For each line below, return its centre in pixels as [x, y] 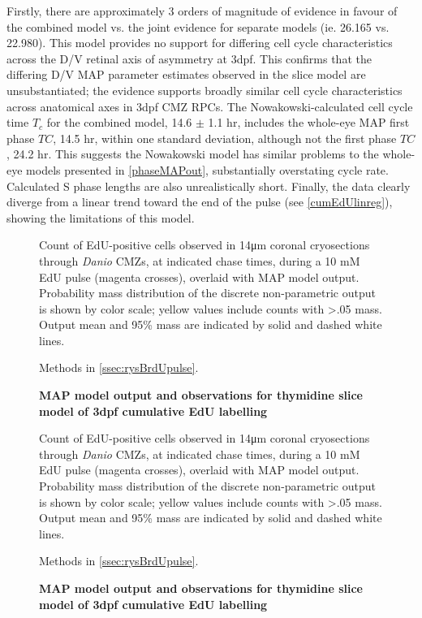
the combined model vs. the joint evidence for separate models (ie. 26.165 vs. [198, 26]
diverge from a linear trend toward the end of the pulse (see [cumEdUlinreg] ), [200, 202]
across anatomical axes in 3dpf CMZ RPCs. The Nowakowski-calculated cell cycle [210, 106]
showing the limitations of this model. [101, 217]
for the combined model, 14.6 [119, 122]
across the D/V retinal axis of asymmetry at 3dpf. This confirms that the [189, 58]
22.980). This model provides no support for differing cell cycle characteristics [200, 43]
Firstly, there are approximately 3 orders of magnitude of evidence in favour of [202, 11]
